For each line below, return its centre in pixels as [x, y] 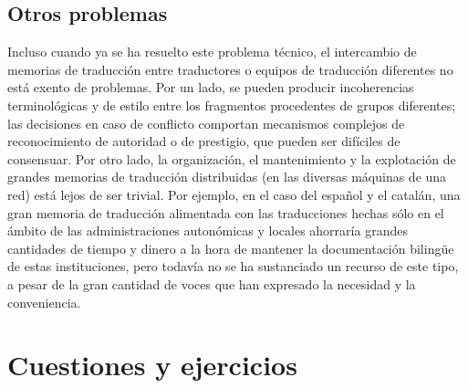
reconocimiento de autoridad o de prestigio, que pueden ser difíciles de [204, 141]
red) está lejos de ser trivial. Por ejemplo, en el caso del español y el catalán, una [234, 194]
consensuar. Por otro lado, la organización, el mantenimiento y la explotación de [232, 158]
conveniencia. [44, 302]
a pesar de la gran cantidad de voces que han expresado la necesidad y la [212, 283]
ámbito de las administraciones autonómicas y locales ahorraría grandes [208, 231]
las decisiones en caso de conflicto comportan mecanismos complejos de [206, 123]
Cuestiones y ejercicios [152, 365]
